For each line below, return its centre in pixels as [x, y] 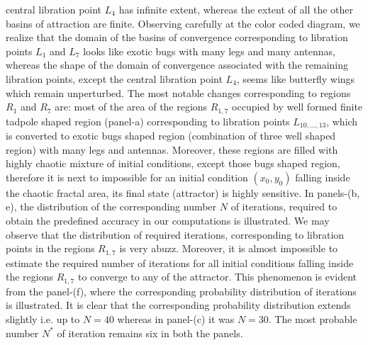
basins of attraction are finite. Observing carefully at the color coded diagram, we [183, 23]
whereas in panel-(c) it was [176, 318]
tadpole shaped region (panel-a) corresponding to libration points [148, 121]
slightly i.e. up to [43, 318]
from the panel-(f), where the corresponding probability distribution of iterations [181, 291]
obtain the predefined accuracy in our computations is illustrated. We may [168, 221]
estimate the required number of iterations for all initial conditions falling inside [180, 262]
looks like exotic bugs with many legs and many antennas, [209, 51]
